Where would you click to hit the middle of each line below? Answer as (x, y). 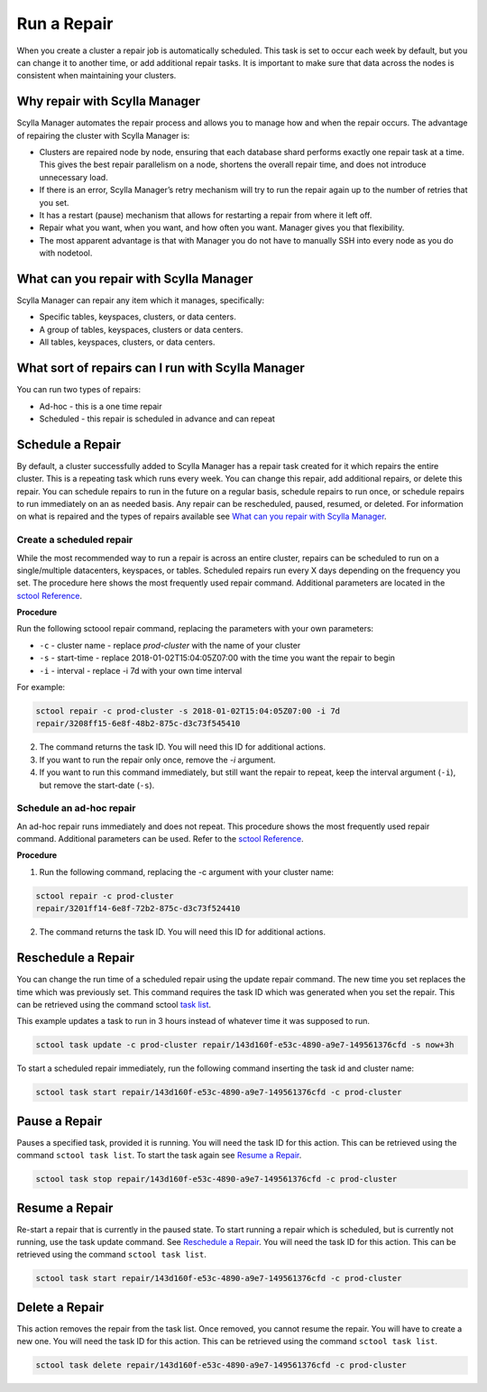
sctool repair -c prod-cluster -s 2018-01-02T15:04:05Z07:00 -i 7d (188, 711)
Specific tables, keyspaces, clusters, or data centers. (138, 317)
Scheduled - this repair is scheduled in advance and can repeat (157, 419)
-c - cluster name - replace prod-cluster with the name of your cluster (170, 645)
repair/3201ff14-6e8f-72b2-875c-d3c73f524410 (138, 908)
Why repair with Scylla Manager (109, 101)
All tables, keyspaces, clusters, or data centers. (127, 342)
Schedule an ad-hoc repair (76, 808)
